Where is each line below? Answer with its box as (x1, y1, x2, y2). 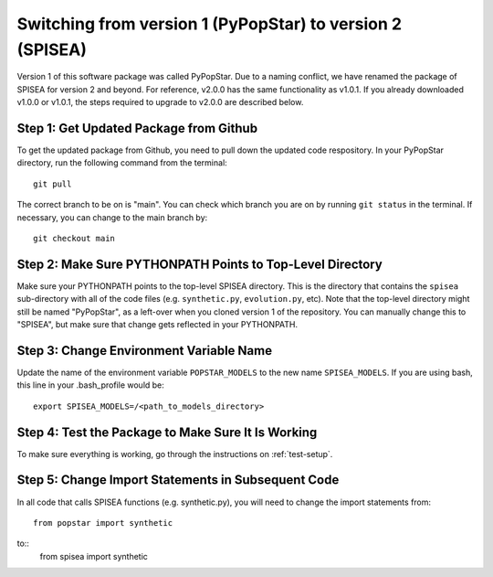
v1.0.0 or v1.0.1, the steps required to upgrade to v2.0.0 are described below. (16, 97, 304, 108)
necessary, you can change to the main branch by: (16, 211, 208, 223)
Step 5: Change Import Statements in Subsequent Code (16, 472, 340, 488)
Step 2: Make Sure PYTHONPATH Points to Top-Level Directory (16, 256, 383, 272)
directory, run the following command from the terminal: (16, 157, 227, 168)
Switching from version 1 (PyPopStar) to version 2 (16, 14, 402, 34)
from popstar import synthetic (33, 518, 173, 528)
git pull (33, 178, 72, 189)
